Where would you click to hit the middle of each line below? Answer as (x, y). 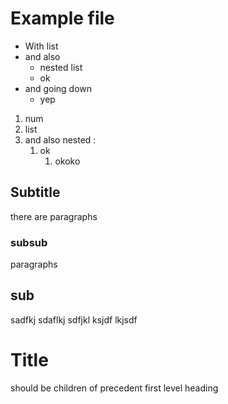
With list (41, 46)
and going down (58, 88)
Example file (62, 18)
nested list (61, 67)
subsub (29, 242)
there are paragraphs (54, 216)
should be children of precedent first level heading (114, 388)
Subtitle (35, 192)
